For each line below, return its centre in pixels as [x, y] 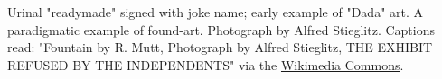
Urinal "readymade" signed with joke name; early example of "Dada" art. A [216, 12]
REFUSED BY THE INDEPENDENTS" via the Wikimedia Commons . [206, 64]
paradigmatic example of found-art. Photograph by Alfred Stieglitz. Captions [221, 29]
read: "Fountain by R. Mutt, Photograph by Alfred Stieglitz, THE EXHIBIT [220, 47]
